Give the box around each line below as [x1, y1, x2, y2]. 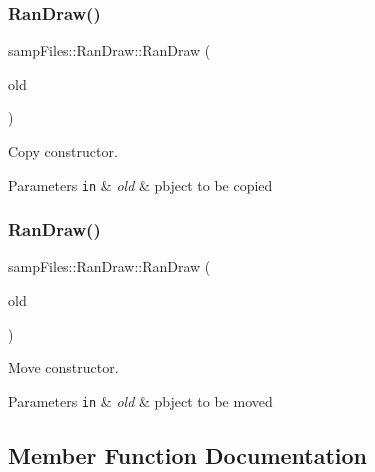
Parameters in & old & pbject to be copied [8, 174, 273, 195]
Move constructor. [8, 357, 119, 378]
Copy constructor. [8, 141, 118, 161]
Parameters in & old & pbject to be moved [8, 390, 273, 411]
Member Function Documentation [8, 439, 368, 470]
